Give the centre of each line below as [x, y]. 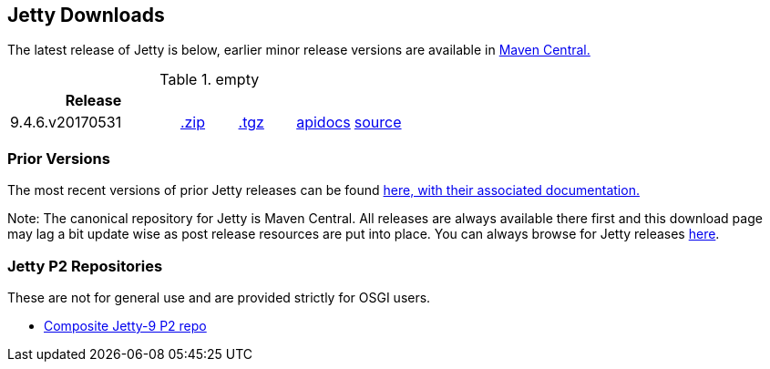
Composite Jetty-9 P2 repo [125, 325]
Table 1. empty [210, 80]
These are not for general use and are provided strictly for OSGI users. [219, 297]
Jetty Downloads [86, 15]
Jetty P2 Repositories [85, 266]
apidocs [323, 123]
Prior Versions [59, 158]
